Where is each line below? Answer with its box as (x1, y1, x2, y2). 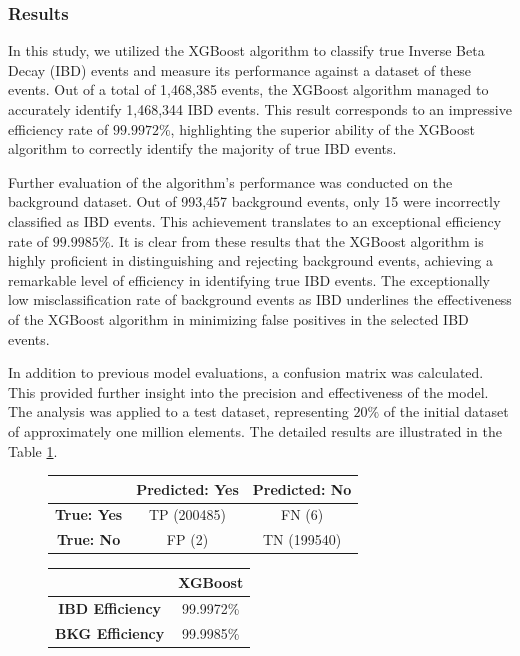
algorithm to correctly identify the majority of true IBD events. (8, 138, 397, 159)
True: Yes (55, 504, 123, 525)
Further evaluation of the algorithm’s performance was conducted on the (8, 171, 453, 192)
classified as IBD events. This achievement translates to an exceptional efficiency (8, 210, 502, 231)
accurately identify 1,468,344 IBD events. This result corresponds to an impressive (8, 99, 512, 119)
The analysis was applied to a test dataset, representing (8, 401, 349, 422)
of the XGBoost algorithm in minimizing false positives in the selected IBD (8, 308, 469, 329)
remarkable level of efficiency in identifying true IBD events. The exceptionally (8, 269, 491, 290)
